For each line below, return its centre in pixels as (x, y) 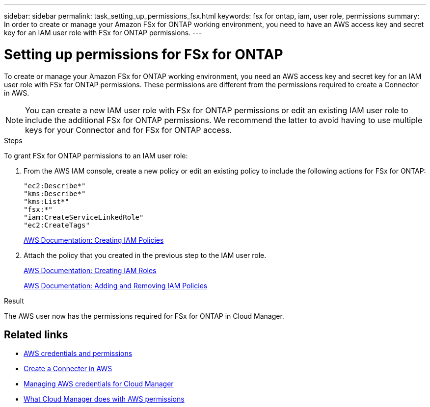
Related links (36, 334)
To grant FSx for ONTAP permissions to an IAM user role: (96, 155)
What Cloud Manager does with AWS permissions (104, 399)
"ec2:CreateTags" (57, 225)
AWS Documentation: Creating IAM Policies (94, 240)
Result (14, 301)
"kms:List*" (46, 201)
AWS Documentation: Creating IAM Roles (90, 270)
